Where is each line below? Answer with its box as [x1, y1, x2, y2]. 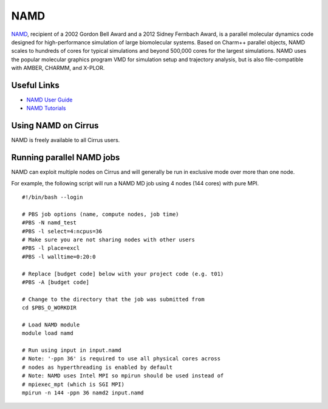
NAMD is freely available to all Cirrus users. [11, 137, 120, 144]
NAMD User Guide [26, 96, 73, 103]
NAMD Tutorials [26, 105, 66, 112]
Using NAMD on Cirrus [11, 120, 99, 131]
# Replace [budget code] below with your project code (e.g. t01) [22, 270, 224, 277]
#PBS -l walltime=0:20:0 [22, 253, 96, 260]
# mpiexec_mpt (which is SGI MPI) [22, 380, 125, 388]
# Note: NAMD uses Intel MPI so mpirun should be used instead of [22, 373, 224, 379]
